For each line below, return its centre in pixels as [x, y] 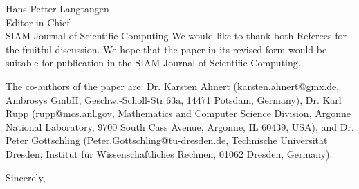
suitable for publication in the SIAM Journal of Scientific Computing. [153, 63]
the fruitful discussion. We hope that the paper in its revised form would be [166, 49]
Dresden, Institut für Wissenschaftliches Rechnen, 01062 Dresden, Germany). [169, 153]
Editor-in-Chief [38, 22]
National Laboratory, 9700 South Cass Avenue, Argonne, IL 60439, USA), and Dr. [180, 126]
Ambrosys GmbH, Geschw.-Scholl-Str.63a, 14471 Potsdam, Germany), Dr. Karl [174, 99]
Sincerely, [26, 177]
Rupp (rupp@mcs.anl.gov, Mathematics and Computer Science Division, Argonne [178, 113]
